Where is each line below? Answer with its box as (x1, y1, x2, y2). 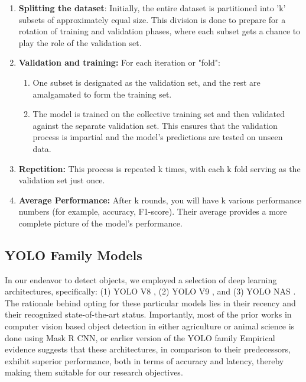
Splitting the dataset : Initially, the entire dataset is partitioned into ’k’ (18, 2, 286, 14)
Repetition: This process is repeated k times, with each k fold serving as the (18, 162, 301, 174)
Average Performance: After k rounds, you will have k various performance (18, 193, 302, 206)
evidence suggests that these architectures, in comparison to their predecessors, (5, 343, 291, 355)
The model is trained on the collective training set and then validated (32, 108, 285, 120)
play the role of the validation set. (18, 36, 142, 48)
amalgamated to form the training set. (32, 88, 172, 100)
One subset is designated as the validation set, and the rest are (32, 76, 261, 88)
